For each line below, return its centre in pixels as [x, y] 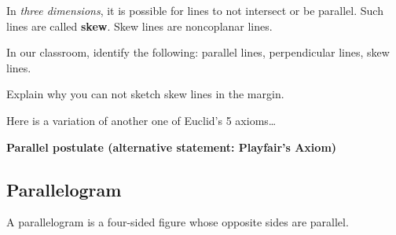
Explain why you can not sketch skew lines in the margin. [145, 94]
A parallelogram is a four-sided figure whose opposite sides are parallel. [178, 222]
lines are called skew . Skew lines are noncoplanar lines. [139, 26]
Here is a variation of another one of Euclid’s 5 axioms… [141, 120]
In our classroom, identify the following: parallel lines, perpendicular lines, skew [198, 52]
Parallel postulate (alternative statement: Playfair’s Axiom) [172, 147]
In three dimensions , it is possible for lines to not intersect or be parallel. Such [195, 10]
